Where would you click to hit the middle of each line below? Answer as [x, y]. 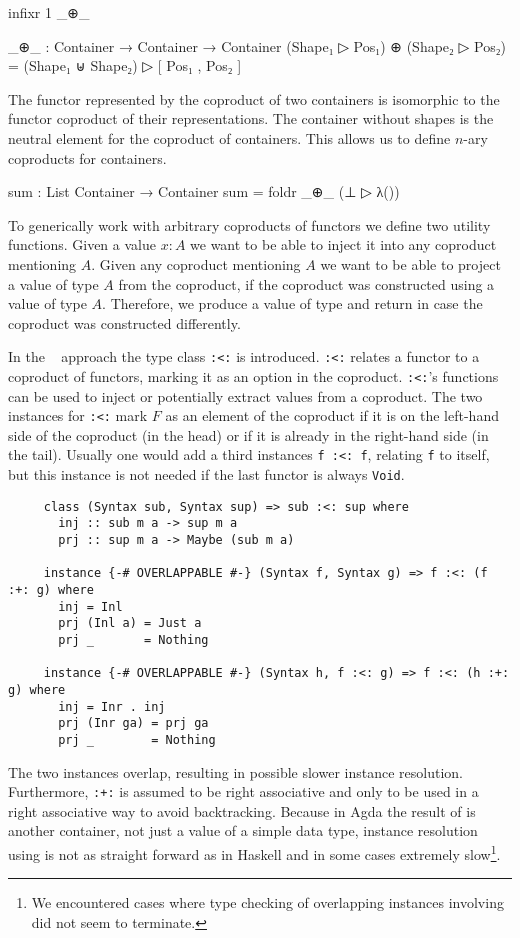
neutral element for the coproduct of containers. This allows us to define [229, 137]
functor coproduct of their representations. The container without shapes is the [251, 118]
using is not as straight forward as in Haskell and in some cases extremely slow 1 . [254, 852]
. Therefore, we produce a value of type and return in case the [292, 303]
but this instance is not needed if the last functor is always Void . [206, 474]
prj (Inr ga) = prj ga [133, 723]
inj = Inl [90, 606]
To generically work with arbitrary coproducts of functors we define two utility [249, 224]
